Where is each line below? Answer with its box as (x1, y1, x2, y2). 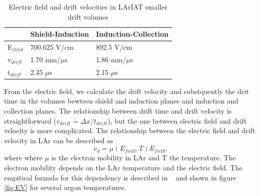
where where (4, 152, 43, 163)
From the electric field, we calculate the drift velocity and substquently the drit (4, 85, 249, 96)
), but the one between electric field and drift (107, 115, 247, 126)
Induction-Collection (96, 29, 169, 39)
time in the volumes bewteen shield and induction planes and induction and (4, 95, 238, 106)
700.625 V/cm (30, 42, 74, 52)
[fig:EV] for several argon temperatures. (4, 182, 126, 192)
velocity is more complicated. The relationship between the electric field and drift (4, 125, 255, 136)
